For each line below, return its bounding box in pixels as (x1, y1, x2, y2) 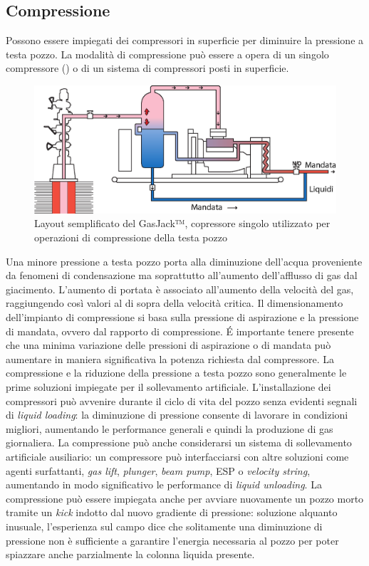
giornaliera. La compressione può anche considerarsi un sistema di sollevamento (6, 435, 352, 450)
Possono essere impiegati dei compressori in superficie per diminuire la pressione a (6, 33, 364, 48)
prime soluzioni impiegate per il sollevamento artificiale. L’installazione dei (6, 379, 331, 394)
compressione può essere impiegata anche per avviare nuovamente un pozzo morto (6, 491, 364, 505)
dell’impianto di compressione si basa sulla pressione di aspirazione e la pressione (6, 310, 359, 325)
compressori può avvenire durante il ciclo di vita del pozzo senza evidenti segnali (6, 393, 358, 408)
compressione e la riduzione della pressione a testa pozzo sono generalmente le (6, 365, 347, 380)
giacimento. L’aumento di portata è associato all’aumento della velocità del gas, (6, 281, 354, 296)
